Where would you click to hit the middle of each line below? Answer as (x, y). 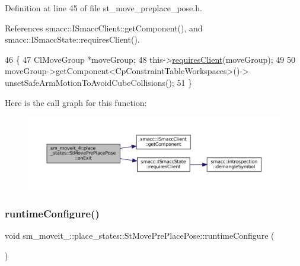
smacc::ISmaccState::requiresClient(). (72, 39)
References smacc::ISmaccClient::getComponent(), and (104, 28)
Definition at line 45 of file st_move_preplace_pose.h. (103, 8)
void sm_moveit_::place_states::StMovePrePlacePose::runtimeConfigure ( (140, 235)
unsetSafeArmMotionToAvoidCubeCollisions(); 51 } (99, 82)
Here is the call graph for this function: (76, 102)
